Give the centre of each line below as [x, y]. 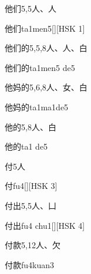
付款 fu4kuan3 [30, 264]
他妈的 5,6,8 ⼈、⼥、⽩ [46, 87]
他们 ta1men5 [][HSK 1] [45, 28]
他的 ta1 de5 [26, 146]
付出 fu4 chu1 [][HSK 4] [45, 225]
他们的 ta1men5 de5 [40, 67]
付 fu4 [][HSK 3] [31, 186]
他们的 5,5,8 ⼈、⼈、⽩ [46, 48]
